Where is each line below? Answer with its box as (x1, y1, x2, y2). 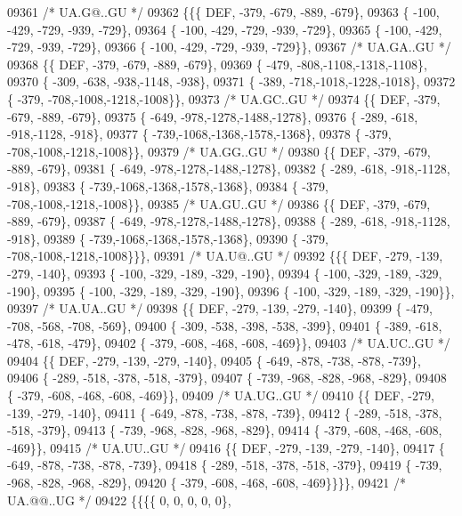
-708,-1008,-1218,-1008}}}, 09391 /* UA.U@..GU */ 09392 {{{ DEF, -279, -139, (7, 246, 443, 265)
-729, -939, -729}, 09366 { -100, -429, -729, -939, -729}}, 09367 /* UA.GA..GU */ (7, 37, 451, 56)
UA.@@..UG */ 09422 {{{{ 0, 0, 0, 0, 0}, (7, 490, 231, 509)
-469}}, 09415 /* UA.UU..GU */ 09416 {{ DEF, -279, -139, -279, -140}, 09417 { (7, 438, 445, 456)
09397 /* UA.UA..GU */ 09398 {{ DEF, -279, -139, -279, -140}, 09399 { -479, (7, 299, 433, 318)
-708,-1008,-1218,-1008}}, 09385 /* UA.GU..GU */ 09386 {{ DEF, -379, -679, (7, 194, 431, 213)
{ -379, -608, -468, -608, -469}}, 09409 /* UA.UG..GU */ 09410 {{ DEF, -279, (7, 386, 434, 405)
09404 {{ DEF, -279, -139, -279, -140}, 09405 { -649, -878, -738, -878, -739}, (7, 351, 421, 369)
